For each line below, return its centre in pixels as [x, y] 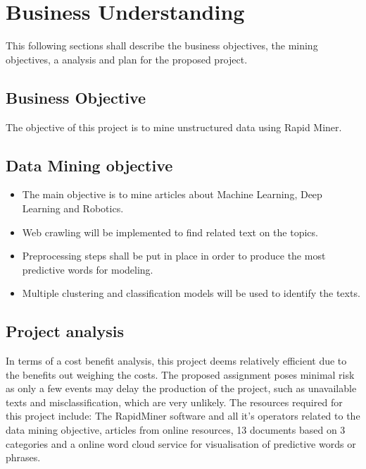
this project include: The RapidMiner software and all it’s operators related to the [183, 416]
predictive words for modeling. [88, 269]
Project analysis [65, 331]
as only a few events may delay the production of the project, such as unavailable [181, 388]
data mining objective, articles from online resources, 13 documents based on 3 [176, 430]
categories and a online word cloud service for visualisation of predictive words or [181, 443]
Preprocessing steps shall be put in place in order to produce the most [174, 256]
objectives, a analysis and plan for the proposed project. [127, 59]
